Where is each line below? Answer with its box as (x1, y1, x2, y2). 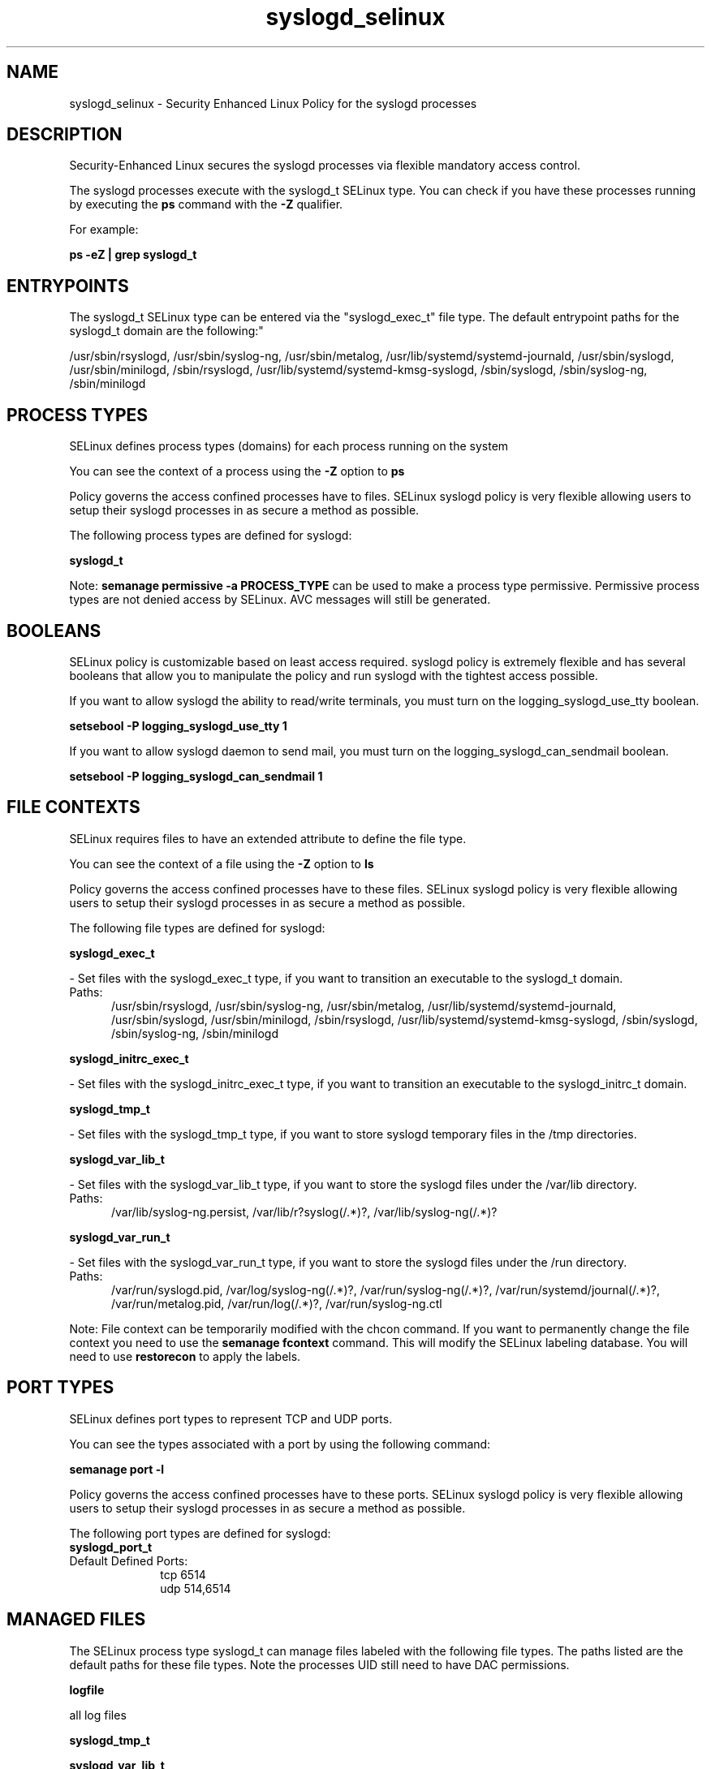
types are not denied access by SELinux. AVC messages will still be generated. (69, 592, 491, 607)
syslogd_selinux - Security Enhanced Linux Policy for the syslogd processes (69, 96, 477, 110)
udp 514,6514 (160, 1581, 231, 1595)
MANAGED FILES (6, 1609, 146, 1630)
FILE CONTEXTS (6, 797, 140, 818)
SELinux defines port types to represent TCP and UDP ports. (69, 1411, 393, 1426)
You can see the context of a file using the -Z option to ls (69, 856, 374, 871)
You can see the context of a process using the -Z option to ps (69, 464, 405, 479)
